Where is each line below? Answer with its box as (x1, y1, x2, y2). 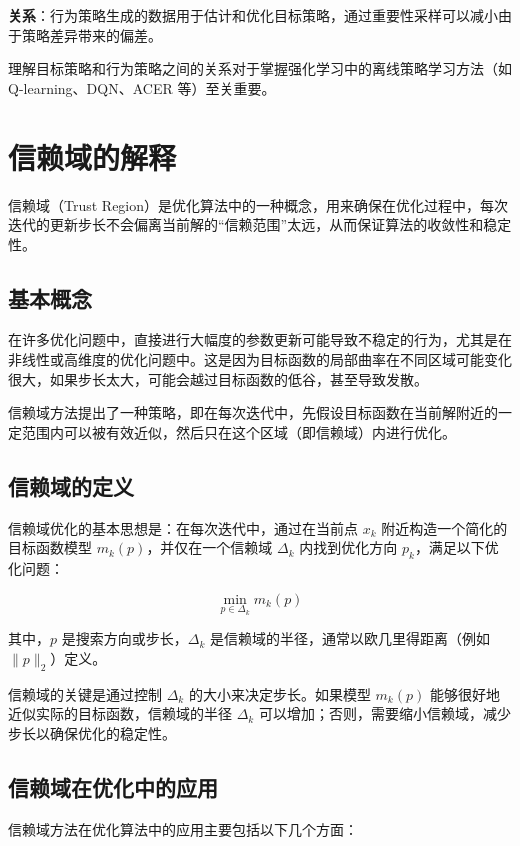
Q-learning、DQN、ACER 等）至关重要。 (8, 77, 276, 98)
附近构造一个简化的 (381, 517, 508, 538)
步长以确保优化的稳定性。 (8, 722, 176, 743)
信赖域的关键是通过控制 (8, 683, 162, 704)
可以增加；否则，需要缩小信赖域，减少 (258, 703, 511, 724)
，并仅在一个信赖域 (146, 537, 273, 558)
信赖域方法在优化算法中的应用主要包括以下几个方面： (8, 818, 358, 839)
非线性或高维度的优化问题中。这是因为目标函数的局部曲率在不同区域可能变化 (8, 349, 512, 370)
